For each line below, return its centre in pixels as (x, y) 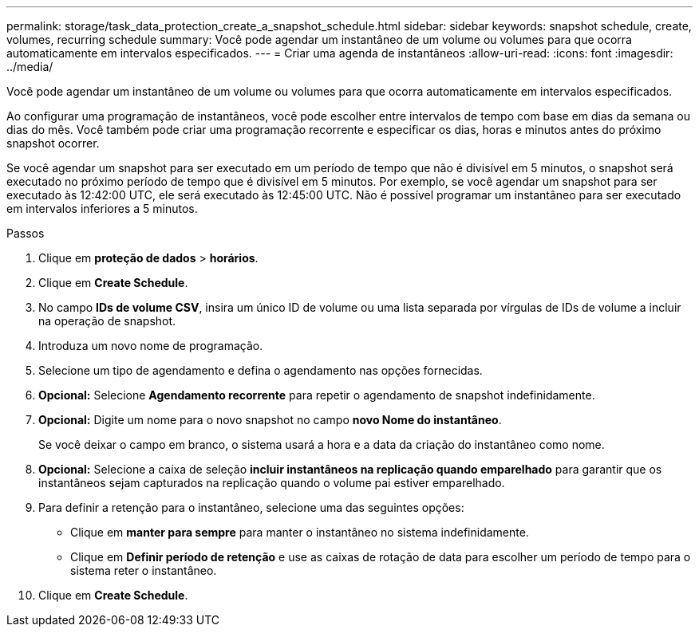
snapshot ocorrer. (53, 143)
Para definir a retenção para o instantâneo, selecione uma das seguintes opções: (251, 507)
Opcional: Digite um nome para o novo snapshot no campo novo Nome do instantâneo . (270, 420)
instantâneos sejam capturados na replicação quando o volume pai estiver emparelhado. (272, 483)
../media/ (30, 67)
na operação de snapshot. (107, 321)
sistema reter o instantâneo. (144, 570)
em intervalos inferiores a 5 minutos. (102, 208)
